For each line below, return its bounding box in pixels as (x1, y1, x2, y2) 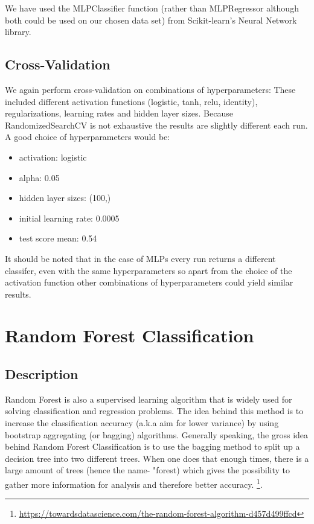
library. (5, 25, 31, 38)
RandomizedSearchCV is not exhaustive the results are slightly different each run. (5, 118, 308, 131)
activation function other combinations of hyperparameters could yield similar (5, 276, 293, 289)
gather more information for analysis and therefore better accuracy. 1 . (5, 476, 263, 490)
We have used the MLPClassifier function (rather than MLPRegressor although (5, 2, 299, 14)
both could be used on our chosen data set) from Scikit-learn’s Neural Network (5, 13, 297, 26)
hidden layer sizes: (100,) (19, 191, 111, 204)
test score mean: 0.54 (19, 232, 97, 244)
